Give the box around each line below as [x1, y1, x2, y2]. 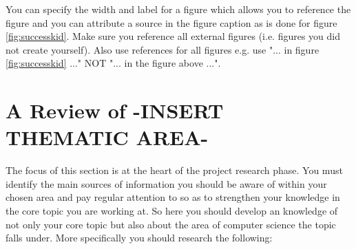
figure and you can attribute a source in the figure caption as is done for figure [6, 15, 337, 30]
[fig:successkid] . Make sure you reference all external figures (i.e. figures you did [6, 29, 341, 43]
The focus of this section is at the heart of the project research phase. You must [6, 163, 343, 177]
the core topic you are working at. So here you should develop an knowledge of [6, 204, 338, 218]
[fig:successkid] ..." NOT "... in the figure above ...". [6, 56, 221, 70]
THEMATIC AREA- [6, 123, 209, 151]
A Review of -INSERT [6, 96, 224, 124]
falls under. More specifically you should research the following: [6, 230, 273, 245]
